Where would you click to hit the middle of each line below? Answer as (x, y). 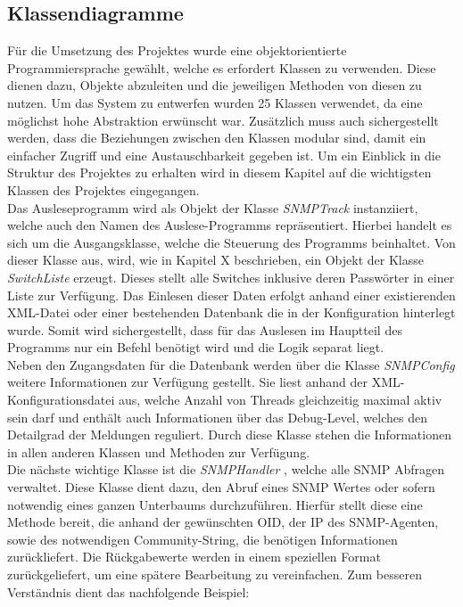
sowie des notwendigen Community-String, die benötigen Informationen (203, 539)
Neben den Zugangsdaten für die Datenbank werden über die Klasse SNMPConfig (231, 364)
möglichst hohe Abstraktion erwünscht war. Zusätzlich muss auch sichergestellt (223, 120)
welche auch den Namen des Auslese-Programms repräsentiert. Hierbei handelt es (230, 225)
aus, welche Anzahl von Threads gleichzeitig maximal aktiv (280, 400)
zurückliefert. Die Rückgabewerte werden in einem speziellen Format (194, 557)
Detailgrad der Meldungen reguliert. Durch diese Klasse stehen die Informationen (229, 435)
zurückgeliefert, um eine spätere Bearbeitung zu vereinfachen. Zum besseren (215, 574)
